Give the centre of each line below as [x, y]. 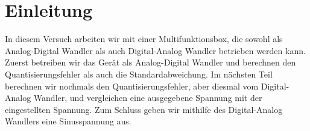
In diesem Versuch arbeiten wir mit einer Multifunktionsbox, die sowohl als [144, 39]
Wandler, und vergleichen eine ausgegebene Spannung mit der [148, 98]
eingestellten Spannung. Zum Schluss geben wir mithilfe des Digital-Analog [144, 109]
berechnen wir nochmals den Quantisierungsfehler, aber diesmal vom [132, 86]
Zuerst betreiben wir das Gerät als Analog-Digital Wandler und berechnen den [150, 62]
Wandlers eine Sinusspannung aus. [68, 121]
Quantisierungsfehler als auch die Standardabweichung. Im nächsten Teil [139, 74]
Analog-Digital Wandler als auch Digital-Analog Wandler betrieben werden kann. [155, 50]
